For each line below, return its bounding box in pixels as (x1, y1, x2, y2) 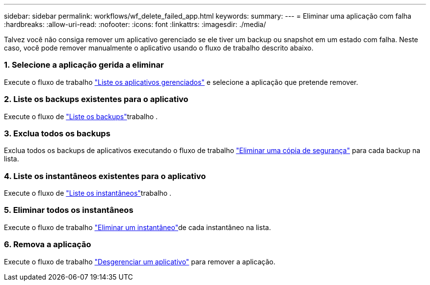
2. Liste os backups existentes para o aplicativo (4, 94, 188, 104)
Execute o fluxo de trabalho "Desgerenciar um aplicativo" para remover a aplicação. (4, 257, 275, 266)
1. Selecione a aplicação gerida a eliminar (4, 60, 164, 70)
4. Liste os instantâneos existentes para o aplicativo (4, 171, 206, 181)
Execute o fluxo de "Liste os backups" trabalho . (4, 112, 158, 121)
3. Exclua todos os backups (4, 128, 110, 138)
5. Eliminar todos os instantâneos (4, 205, 134, 215)
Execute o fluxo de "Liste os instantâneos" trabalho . (4, 189, 172, 197)
